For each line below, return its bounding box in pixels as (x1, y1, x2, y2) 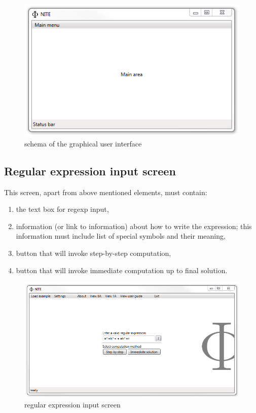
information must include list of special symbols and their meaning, (16, 231, 226, 241)
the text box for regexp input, (16, 204, 109, 214)
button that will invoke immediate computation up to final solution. (16, 265, 228, 275)
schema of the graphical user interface (24, 138, 142, 148)
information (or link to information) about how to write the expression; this (16, 220, 252, 231)
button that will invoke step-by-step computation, (16, 248, 171, 258)
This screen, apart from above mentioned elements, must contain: (4, 186, 207, 197)
